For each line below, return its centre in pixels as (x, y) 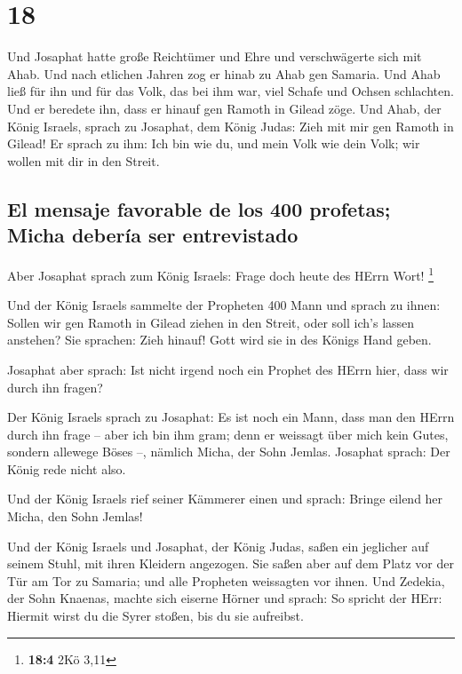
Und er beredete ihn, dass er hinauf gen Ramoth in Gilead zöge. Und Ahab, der (224, 108)
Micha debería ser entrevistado (153, 235)
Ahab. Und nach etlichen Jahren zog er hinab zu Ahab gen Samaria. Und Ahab (224, 73)
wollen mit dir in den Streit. (84, 160)
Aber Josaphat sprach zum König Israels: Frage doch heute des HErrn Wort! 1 (220, 274)
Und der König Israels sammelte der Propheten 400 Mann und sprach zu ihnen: (224, 305)
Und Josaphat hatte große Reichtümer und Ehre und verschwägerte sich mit (215, 56)
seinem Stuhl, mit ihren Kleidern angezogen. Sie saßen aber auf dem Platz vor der (231, 563)
